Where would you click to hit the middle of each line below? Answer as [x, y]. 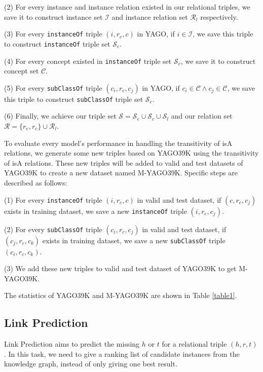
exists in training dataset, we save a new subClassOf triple [134, 240]
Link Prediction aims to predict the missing [72, 344]
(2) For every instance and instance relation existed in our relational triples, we [127, 7]
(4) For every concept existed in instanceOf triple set [88, 61]
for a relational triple [194, 344]
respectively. [219, 16]
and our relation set [202, 116]
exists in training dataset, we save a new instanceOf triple [96, 211]
